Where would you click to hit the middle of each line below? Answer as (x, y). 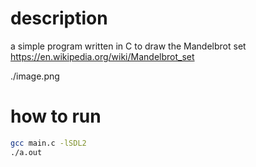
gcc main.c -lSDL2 (48, 143)
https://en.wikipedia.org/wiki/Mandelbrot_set (102, 56)
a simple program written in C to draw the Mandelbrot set (128, 46)
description (59, 18)
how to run (56, 116)
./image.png (35, 76)
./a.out (26, 152)
